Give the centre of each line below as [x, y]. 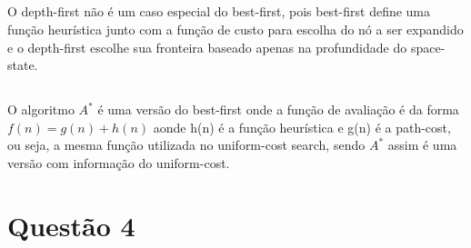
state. [23, 65]
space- [428, 47]
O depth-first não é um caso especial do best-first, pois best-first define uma [219, 11]
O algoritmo [41, 109]
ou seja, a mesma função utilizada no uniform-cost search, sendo [186, 145]
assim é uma [422, 145]
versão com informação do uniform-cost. [119, 162]
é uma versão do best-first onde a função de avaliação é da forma [278, 109]
